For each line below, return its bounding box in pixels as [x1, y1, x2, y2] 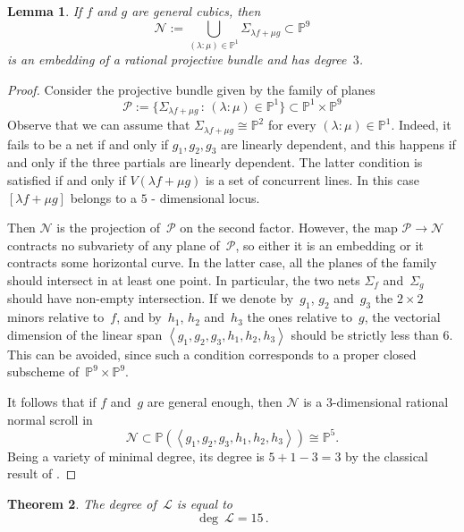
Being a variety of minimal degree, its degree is [7, 446, 265, 465]
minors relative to [7, 308, 105, 326]
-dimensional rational [332, 393, 449, 411]
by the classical [345, 446, 428, 465]
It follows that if [7, 393, 97, 411]
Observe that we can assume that [7, 115, 190, 134]
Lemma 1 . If [7, 2, 82, 20]
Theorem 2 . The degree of [7, 494, 156, 512]
